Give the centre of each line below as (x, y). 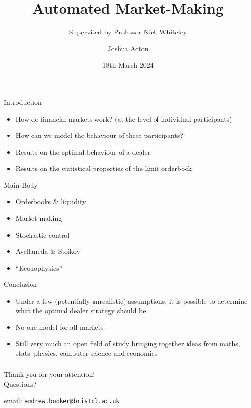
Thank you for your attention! (49, 374)
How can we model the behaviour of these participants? (99, 135)
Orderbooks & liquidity (51, 201)
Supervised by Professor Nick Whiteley (128, 32)
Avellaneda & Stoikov (48, 251)
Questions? (20, 384)
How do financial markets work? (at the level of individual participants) (124, 119)
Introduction (23, 102)
